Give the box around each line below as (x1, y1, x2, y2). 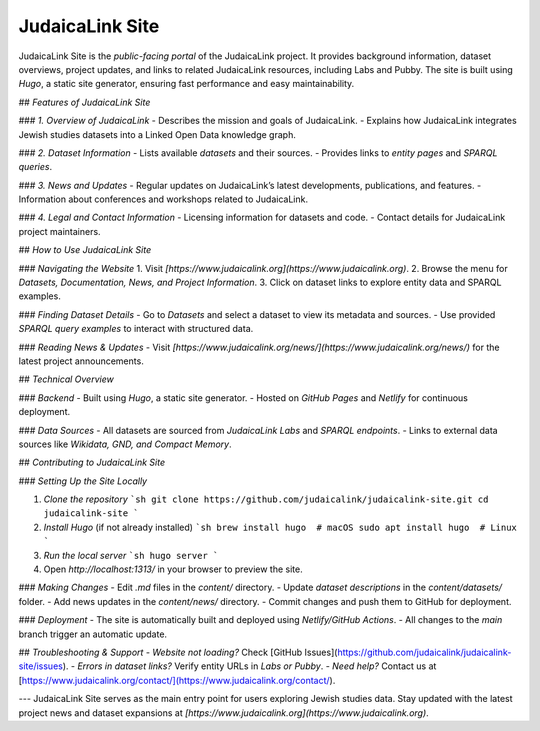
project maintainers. (18, 225, 101, 237)
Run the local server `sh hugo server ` (43, 549, 219, 561)
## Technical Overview (18, 373, 114, 385)
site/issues (18, 660, 64, 672)
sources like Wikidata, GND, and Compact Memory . (18, 438, 232, 450)
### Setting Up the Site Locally (18, 475, 148, 487)
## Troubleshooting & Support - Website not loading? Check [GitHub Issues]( (18, 646, 338, 658)
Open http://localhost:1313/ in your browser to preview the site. (43, 563, 304, 575)
